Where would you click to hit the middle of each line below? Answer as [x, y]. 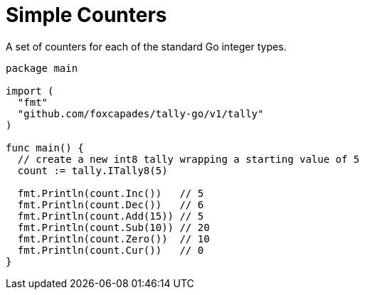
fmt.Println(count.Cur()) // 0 [111, 250]
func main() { [45, 147]
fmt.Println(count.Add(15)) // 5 [111, 216]
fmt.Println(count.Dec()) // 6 [111, 204]
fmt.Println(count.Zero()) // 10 [113, 238]
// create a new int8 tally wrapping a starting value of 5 [189, 159]
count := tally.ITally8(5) [92, 170]
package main [42, 68]
